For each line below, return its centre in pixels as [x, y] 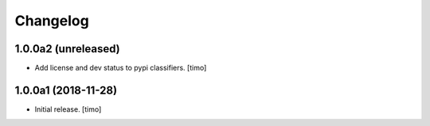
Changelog [52, 21]
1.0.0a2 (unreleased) [67, 49]
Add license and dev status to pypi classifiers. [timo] [121, 68]
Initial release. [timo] [68, 109]
